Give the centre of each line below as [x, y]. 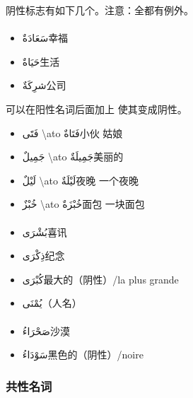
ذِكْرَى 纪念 [43, 256]
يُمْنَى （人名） [52, 303]
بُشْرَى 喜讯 [45, 232]
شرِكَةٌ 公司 [44, 85]
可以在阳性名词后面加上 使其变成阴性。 [96, 109]
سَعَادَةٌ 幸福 [45, 38]
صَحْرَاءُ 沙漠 [46, 330]
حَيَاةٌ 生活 [41, 61]
